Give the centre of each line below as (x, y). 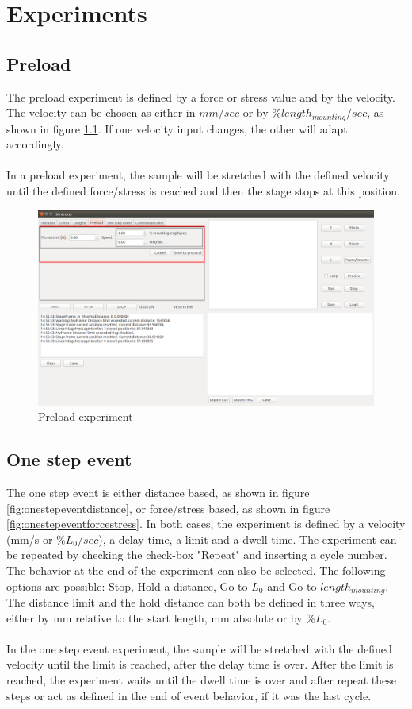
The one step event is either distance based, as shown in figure (158, 492)
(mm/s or (30, 539)
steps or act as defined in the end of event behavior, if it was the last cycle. (189, 695)
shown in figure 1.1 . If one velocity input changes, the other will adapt (177, 128)
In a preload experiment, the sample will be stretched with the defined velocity (198, 175)
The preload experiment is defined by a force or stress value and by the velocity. (201, 96)
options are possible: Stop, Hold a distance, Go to (127, 586)
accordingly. (35, 144)
